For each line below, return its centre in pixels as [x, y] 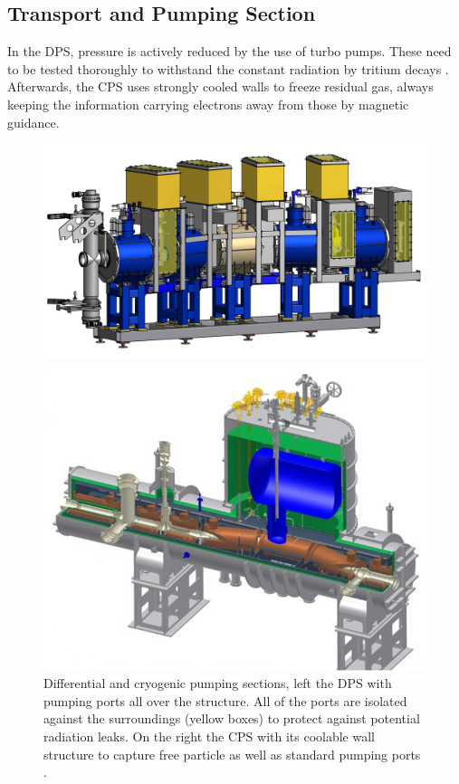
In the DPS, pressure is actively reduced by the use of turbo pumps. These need [229, 51]
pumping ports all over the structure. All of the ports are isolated [225, 700]
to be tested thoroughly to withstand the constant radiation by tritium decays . [228, 68]
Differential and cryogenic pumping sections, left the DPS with [218, 683]
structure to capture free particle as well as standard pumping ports [232, 754]
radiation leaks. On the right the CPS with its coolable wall [210, 736]
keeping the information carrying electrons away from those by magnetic [208, 104]
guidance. [33, 122]
